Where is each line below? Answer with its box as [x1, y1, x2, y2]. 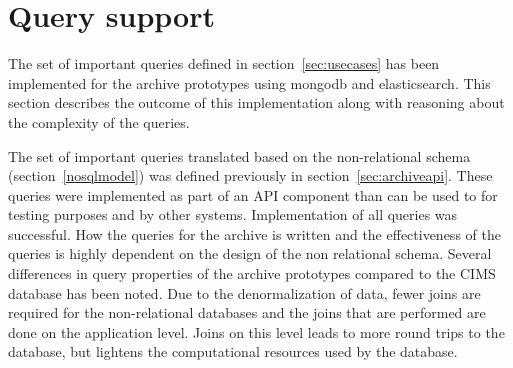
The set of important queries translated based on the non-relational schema [8, 145, 471, 166]
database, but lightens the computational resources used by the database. [8, 341, 458, 362]
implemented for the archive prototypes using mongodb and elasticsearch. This [8, 72, 491, 93]
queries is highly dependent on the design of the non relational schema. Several [8, 243, 492, 264]
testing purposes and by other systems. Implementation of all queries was [8, 204, 458, 225]
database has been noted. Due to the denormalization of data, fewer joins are [8, 282, 481, 303]
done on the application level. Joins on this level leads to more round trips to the [8, 321, 505, 342]
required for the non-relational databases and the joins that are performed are [8, 302, 486, 323]
